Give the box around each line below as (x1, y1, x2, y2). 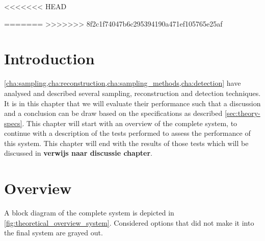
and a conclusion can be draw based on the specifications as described (4, 108, 223, 118)
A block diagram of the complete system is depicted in (4, 207, 174, 218)
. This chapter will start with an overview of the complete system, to (22, 117, 237, 128)
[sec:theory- (224, 108, 260, 118)
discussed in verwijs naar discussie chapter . (4, 148, 153, 158)
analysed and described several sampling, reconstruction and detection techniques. (4, 87, 261, 98)
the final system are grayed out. (4, 227, 103, 238)
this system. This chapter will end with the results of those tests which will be (4, 137, 249, 148)
